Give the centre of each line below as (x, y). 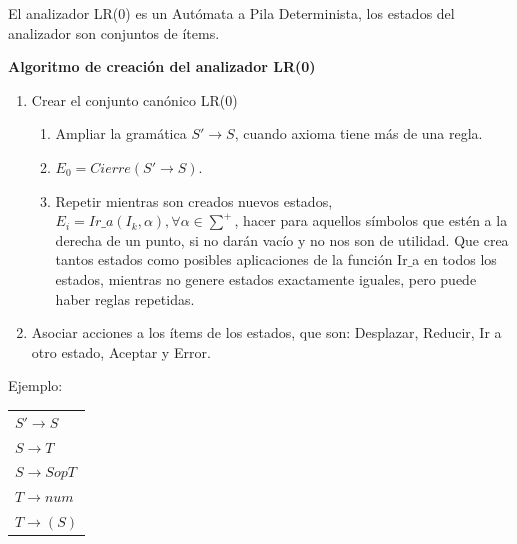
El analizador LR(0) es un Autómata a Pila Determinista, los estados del (231, 13)
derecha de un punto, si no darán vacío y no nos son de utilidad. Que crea (282, 239)
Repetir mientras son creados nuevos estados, (194, 200)
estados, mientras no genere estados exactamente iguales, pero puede (266, 278)
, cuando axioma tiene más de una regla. (358, 133)
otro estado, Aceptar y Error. (121, 351)
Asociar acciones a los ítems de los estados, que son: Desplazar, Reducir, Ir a (266, 332)
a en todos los (454, 259)
